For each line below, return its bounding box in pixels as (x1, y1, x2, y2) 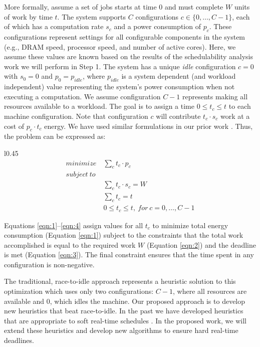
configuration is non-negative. (4, 259, 95, 269)
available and (4, 295, 45, 306)
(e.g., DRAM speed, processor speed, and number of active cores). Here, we (4, 41, 236, 52)
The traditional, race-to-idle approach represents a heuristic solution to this (4, 276, 236, 286)
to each (228, 101, 251, 111)
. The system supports (57, 11, 126, 22)
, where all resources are (172, 286, 247, 296)
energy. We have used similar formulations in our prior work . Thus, (44, 120, 253, 131)
